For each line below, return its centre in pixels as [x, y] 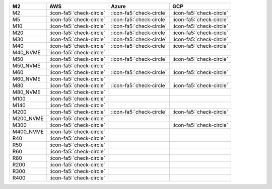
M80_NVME [26, 92]
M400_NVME [28, 132]
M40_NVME [26, 53]
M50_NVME [26, 66]
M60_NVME [26, 79]
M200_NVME [28, 118]
